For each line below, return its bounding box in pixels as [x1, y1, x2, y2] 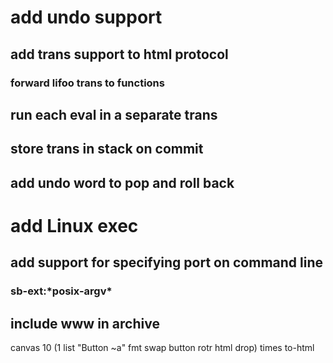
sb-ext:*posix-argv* [10, 284, 113, 298]
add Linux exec [10, 214, 139, 237]
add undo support [10, 6, 163, 29]
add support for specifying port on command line [10, 254, 324, 271]
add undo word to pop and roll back [10, 174, 235, 191]
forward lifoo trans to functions [10, 76, 165, 90]
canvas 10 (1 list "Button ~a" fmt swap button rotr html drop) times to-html [10, 341, 315, 353]
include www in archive [10, 315, 160, 332]
